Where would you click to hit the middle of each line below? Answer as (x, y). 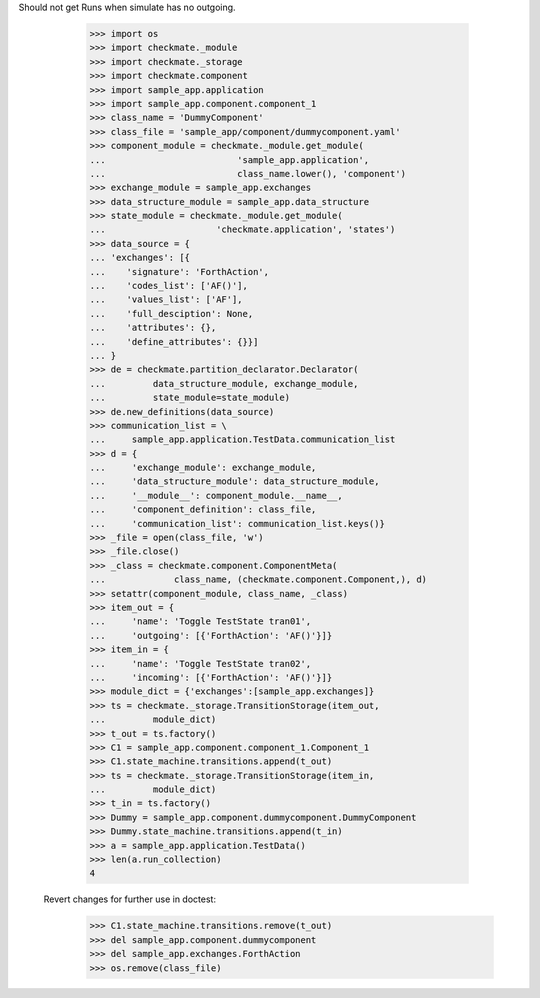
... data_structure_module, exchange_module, (224, 383)
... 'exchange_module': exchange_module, (203, 468)
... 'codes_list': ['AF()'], (169, 286)
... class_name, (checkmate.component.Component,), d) (258, 579)
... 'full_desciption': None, (171, 313)
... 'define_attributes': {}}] (174, 341)
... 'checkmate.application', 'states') (242, 229)
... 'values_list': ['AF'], (166, 299)
